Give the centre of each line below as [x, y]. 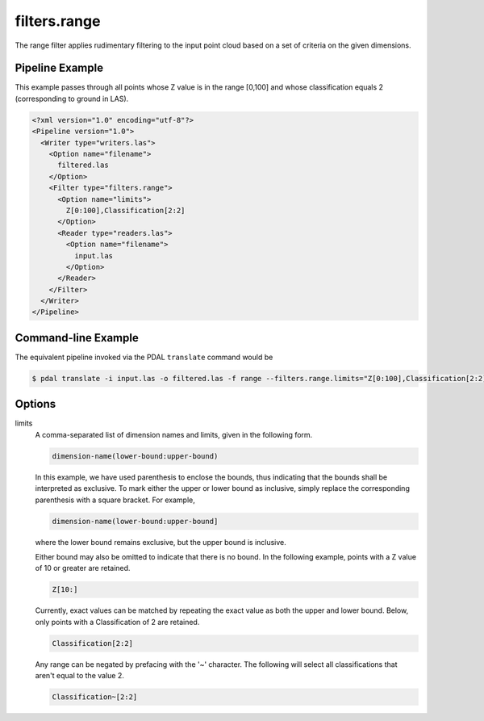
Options [35, 404]
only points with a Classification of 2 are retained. [117, 622]
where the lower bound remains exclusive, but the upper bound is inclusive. [161, 542]
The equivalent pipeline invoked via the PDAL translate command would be [144, 357]
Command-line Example [77, 338]
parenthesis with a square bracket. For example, [115, 500]
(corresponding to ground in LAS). [72, 99]
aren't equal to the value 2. [79, 676]
